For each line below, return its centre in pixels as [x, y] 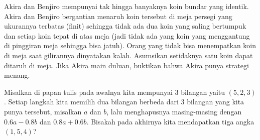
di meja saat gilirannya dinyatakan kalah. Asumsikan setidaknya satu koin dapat [128, 55]
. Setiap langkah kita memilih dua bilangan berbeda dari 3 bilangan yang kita [124, 102]
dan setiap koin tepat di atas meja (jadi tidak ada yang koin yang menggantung [127, 35]
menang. [17, 75]
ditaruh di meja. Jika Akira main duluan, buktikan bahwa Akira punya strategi [126, 65]
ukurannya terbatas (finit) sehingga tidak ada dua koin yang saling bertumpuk [125, 26]
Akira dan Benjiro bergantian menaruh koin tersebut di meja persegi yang [118, 16]
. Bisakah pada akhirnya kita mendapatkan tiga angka [170, 121]
